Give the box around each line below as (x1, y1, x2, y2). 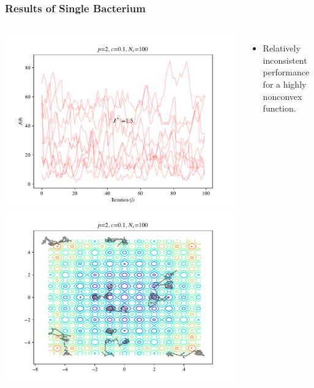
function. (263, 102, 296, 115)
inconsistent (263, 53, 307, 66)
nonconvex (263, 89, 302, 102)
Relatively (263, 42, 301, 55)
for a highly (263, 78, 307, 90)
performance (263, 66, 310, 78)
